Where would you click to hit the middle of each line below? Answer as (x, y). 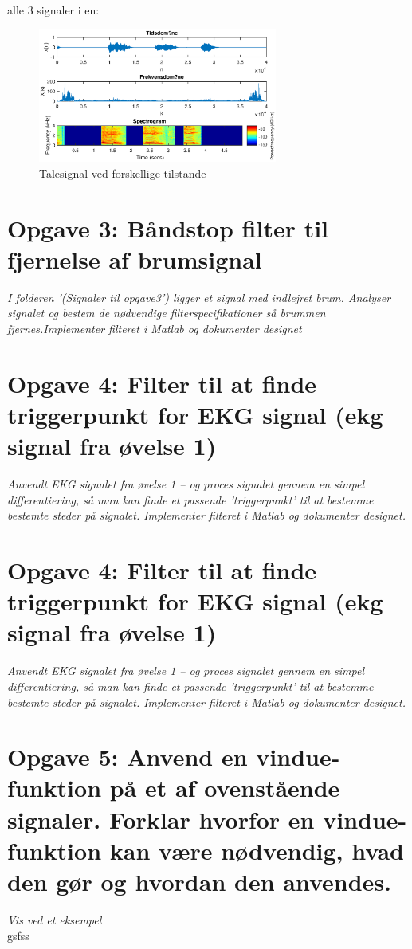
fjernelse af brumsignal (135, 259)
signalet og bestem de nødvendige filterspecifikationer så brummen (167, 313)
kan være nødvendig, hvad (257, 850)
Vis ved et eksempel (55, 919)
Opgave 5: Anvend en (128, 757)
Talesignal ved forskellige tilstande (123, 173)
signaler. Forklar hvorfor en (161, 819)
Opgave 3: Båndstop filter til (168, 227)
